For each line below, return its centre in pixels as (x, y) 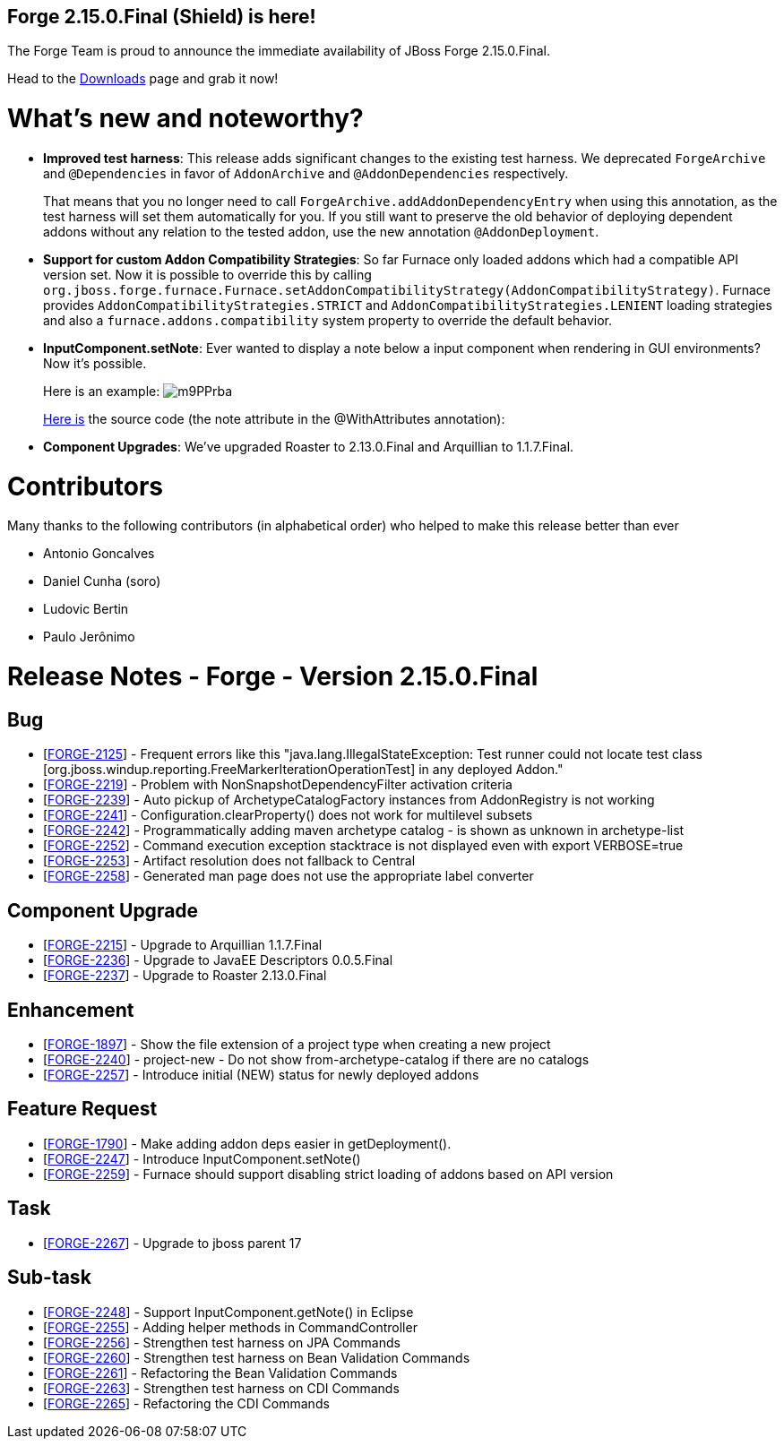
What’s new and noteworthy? (185, 119)
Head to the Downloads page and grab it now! (143, 79)
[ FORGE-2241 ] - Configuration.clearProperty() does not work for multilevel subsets (288, 815)
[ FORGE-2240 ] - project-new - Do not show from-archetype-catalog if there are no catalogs (316, 1060)
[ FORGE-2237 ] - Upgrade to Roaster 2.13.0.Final (185, 976)
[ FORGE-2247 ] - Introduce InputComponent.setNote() (202, 1158)
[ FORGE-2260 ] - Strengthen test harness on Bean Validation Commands (257, 1357)
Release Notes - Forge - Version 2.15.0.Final (273, 677)
